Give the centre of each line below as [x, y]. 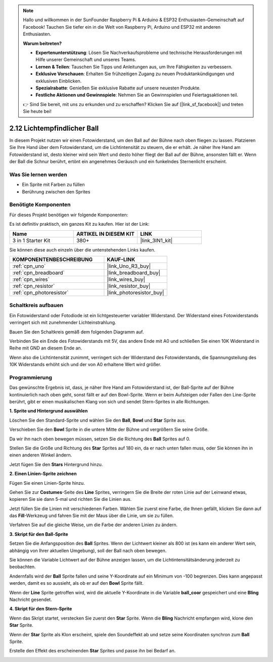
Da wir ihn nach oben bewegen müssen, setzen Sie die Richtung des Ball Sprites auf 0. [100, 439]
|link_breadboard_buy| [134, 273]
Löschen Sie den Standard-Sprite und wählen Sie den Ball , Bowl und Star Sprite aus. [98, 420]
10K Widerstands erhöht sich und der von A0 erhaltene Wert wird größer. [85, 365]
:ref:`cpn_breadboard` [39, 273]
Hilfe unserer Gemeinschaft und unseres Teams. [86, 60]
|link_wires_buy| [126, 279]
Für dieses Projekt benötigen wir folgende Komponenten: [69, 215]
